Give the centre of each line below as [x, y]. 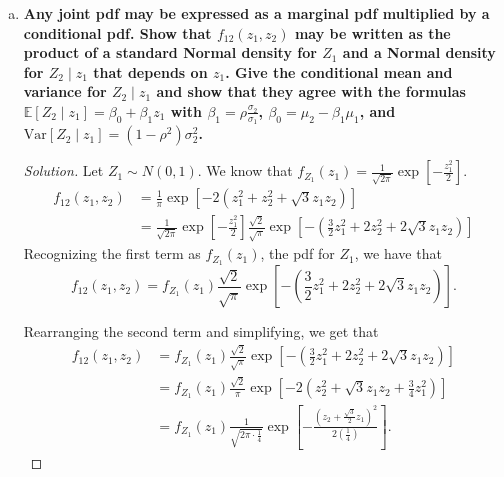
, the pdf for [297, 253]
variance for [65, 91]
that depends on [150, 71]
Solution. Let [63, 170]
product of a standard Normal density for [170, 52]
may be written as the [372, 32]
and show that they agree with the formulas [311, 91]
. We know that [245, 170]
